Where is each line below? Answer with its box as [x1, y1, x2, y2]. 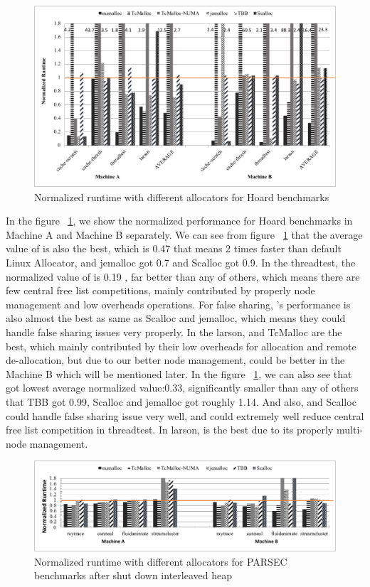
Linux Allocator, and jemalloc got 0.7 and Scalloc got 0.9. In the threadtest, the [6, 255, 356, 270]
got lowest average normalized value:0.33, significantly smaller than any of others [6, 380, 359, 395]
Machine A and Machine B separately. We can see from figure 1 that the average [6, 227, 363, 242]
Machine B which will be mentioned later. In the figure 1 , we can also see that [6, 366, 352, 381]
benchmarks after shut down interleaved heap [34, 568, 232, 583]
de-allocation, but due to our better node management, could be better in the [6, 352, 345, 367]
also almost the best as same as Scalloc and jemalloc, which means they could [6, 311, 346, 325]
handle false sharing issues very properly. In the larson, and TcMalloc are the [6, 325, 342, 339]
